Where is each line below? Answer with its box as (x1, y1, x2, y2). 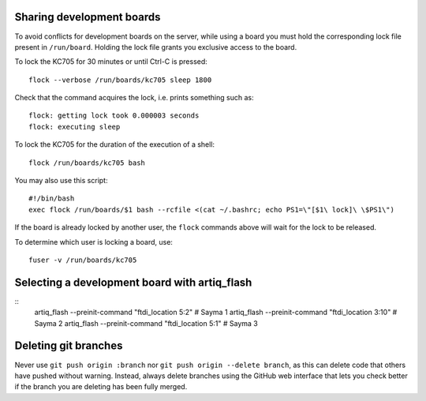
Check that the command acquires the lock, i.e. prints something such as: (14, 93, 254, 103)
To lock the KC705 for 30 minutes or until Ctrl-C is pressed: (14, 57, 208, 66)
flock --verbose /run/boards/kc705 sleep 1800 (28, 75, 212, 84)
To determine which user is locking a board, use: (14, 237, 174, 246)
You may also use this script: (14, 176, 108, 186)
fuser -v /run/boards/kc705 (28, 255, 137, 264)
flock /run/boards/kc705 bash (28, 158, 146, 167)
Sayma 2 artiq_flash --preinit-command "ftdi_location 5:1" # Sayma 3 (34, 318, 258, 328)
